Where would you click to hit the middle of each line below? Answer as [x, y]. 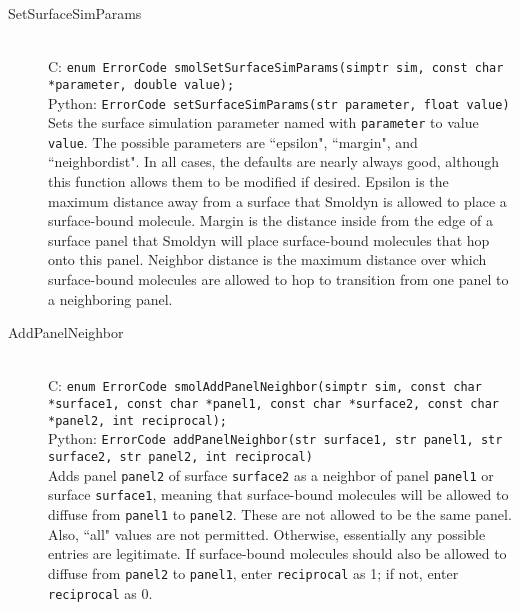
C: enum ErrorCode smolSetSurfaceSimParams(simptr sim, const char [276, 66]
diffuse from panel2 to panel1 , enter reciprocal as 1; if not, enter [253, 572]
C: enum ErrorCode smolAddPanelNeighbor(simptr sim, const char [265, 385]
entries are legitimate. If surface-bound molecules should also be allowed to [277, 553]
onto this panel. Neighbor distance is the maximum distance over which [267, 259]
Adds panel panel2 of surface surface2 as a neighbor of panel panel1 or [271, 474]
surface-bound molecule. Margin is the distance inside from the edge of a [270, 220]
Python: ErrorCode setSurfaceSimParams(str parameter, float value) [279, 102]
